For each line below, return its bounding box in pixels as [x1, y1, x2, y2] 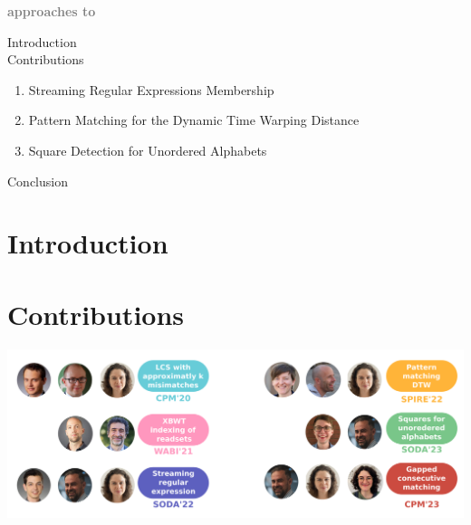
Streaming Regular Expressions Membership [28, 80, 274, 99]
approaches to [7, 2, 96, 20]
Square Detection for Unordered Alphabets [28, 140, 267, 159]
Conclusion [7, 171, 68, 190]
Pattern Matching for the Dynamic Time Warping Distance [28, 110, 360, 129]
